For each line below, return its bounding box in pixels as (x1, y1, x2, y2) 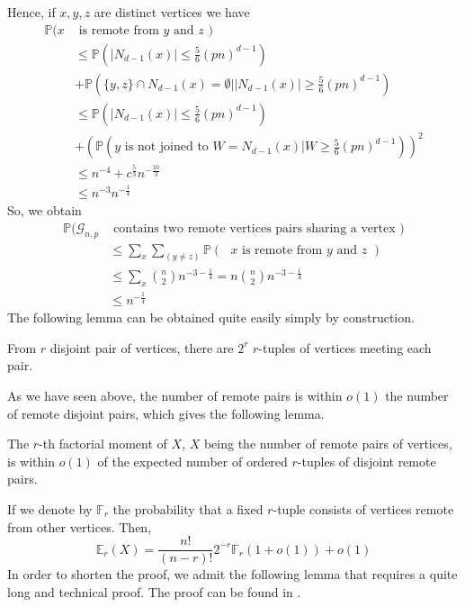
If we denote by (7, 499, 93, 518)
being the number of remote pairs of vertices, (203, 434, 452, 453)
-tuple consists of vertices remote (273, 499, 454, 518)
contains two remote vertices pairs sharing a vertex (113, 222, 396, 235)
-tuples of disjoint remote (297, 451, 436, 470)
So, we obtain (7, 201, 82, 220)
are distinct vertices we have (94, 3, 250, 21)
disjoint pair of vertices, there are (49, 338, 234, 357)
